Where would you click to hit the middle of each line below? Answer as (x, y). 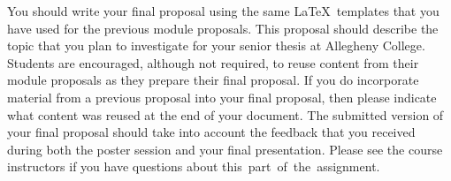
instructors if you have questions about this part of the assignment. (194, 166)
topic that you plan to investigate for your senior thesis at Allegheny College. (216, 45)
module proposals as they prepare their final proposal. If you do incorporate (213, 80)
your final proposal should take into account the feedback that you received (211, 132)
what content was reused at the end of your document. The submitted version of (225, 114)
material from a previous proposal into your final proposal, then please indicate (222, 97)
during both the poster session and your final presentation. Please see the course (225, 149)
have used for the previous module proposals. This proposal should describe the (223, 28)
